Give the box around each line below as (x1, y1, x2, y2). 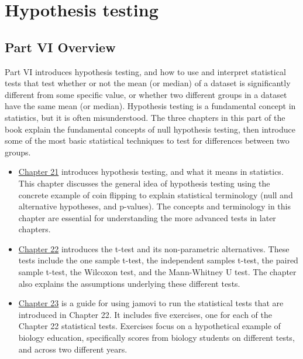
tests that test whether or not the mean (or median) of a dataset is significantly (5, 77, 291, 89)
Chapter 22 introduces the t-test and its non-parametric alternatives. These (18, 242, 290, 255)
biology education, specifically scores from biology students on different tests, (18, 331, 295, 344)
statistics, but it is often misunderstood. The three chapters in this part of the (5, 111, 285, 123)
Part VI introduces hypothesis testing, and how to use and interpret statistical (5, 65, 286, 77)
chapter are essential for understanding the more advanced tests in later (18, 211, 276, 223)
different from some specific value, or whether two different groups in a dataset (5, 88, 287, 100)
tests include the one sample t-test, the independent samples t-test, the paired (18, 254, 298, 266)
